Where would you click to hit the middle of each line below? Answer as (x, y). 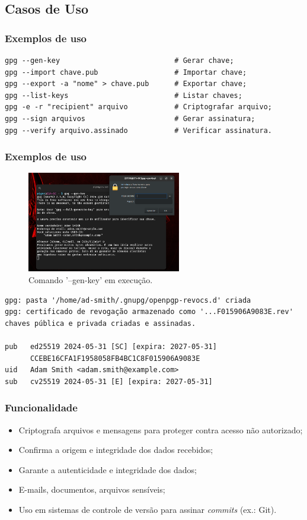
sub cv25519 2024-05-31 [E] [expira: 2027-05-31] (109, 381)
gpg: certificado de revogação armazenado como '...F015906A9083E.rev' (149, 312)
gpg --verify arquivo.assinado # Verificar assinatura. (139, 130)
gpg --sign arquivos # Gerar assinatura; (130, 118)
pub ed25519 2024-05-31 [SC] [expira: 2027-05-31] (111, 346)
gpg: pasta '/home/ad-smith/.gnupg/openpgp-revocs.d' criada (128, 300)
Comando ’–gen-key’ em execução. (91, 279)
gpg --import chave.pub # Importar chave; (126, 72)
